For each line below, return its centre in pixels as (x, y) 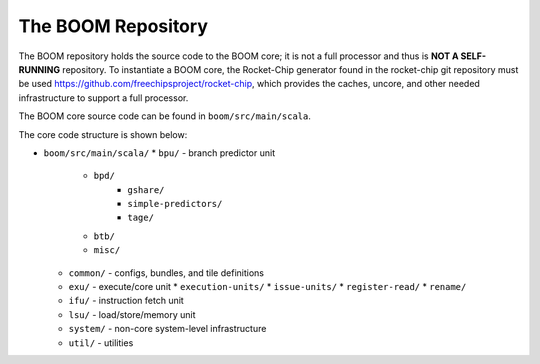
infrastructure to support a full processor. (103, 97)
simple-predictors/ (175, 204)
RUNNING (39, 69)
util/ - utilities (101, 342)
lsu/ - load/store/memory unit (132, 314)
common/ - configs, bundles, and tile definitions (166, 272)
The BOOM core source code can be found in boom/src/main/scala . (165, 116)
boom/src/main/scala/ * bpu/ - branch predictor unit (159, 152)
